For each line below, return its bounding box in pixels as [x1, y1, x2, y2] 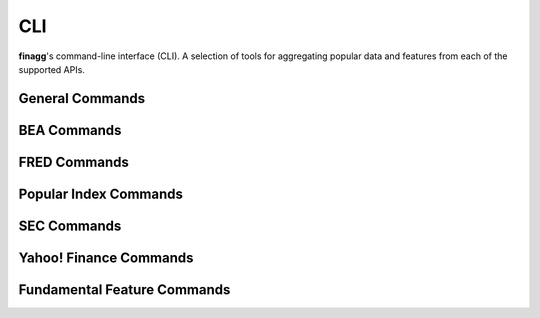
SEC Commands [18, 217, 122, 234]
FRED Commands [18, 153, 130, 170]
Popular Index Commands [18, 185, 184, 202]
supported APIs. [18, 63, 85, 75]
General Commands [18, 90, 145, 107]
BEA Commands [18, 121, 122, 139]
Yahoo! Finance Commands [18, 249, 194, 266]
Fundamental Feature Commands [18, 281, 231, 298]
